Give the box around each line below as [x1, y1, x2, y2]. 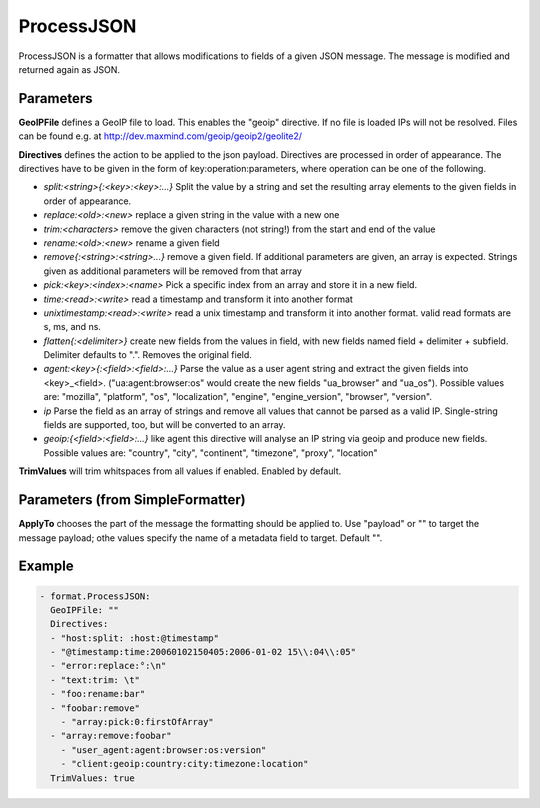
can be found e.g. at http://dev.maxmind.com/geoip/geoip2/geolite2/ [18, 130, 303, 142]
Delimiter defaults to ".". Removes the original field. [43, 349, 252, 361]
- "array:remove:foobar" [50, 730, 172, 742]
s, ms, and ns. [43, 321, 102, 333]
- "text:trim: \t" [50, 674, 140, 685]
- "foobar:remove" [50, 702, 140, 714]
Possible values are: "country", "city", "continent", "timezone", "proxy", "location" [43, 446, 378, 459]
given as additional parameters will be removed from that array [43, 265, 302, 277]
